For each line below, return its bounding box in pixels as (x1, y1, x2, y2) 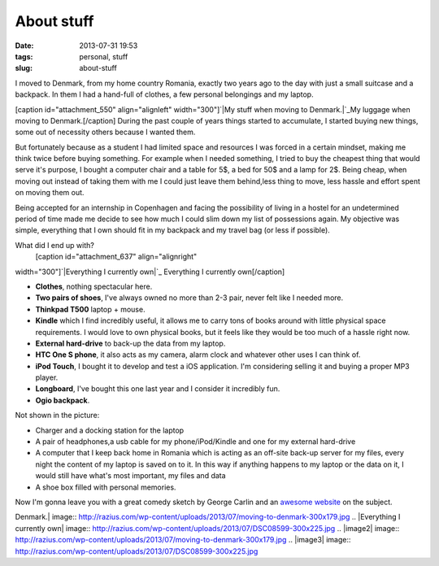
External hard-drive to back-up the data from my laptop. (35, 338, 226, 348)
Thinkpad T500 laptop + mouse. (35, 304, 146, 314)
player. (35, 372, 59, 382)
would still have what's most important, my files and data (35, 471, 227, 481)
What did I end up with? (15, 240, 95, 250)
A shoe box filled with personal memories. (35, 482, 176, 492)
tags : (15, 51, 33, 61)
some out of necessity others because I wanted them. (15, 127, 196, 137)
